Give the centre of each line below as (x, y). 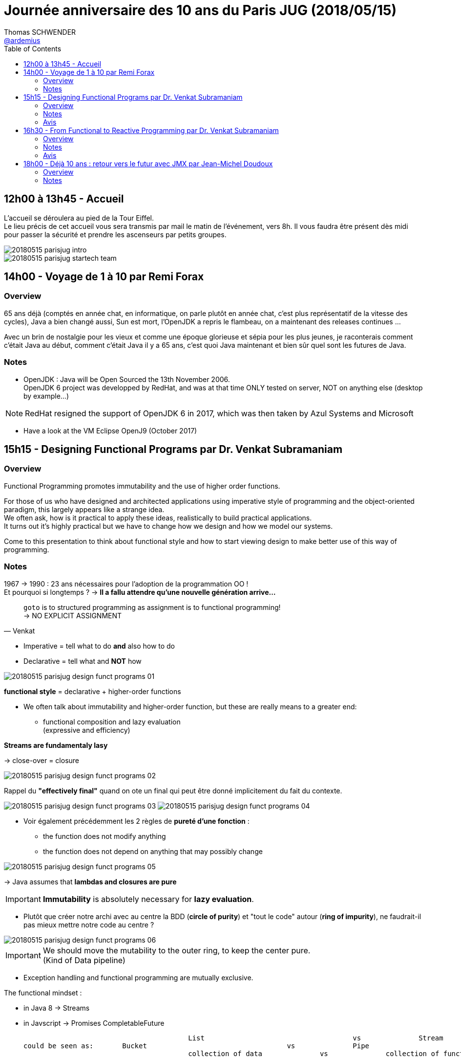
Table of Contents (33, 48)
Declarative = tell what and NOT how (83, 661)
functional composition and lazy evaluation (112, 722)
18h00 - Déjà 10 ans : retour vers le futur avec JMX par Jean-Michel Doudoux (148, 163)
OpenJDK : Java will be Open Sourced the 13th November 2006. (127, 379)
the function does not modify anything (105, 836)
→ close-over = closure (42, 760)
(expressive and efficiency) (87, 730)
